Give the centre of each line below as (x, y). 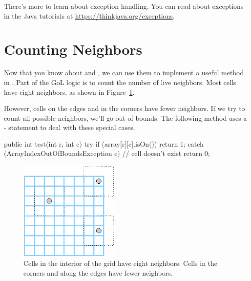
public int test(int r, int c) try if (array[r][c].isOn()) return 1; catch (104, 143)
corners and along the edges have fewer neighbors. (98, 272)
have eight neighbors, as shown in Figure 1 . (69, 92)
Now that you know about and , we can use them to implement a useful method (124, 73)
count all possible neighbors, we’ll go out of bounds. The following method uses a (125, 118)
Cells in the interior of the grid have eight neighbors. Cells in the (121, 263)
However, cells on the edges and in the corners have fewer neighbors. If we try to (125, 108)
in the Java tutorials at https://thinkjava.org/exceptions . (89, 15)
